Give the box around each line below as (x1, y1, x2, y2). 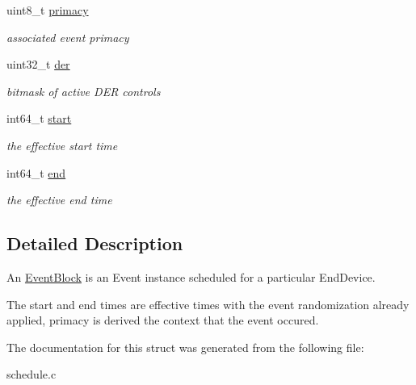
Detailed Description (6, 231, 183, 256)
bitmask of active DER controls (6, 82, 161, 99)
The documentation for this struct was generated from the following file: (6, 338, 364, 355)
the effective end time (6, 191, 112, 208)
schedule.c (6, 366, 57, 383)
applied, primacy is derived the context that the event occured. (6, 312, 319, 329)
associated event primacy (6, 28, 129, 45)
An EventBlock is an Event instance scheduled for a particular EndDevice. (6, 268, 376, 285)
